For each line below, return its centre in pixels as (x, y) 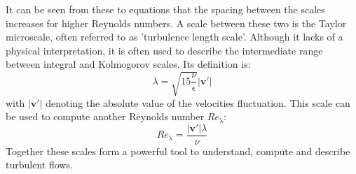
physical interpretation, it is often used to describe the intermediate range (164, 50)
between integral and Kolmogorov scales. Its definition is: (128, 64)
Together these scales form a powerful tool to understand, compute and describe (178, 151)
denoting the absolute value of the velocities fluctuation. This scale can (198, 102)
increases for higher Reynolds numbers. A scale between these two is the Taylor (176, 23)
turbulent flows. (39, 165)
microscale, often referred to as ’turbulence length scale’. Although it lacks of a (174, 37)
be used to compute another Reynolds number (105, 116)
